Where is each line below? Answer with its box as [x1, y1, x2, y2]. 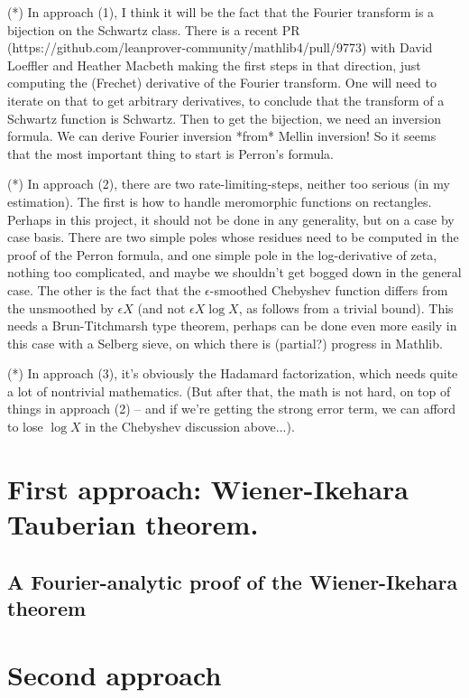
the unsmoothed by [7, 298, 114, 317]
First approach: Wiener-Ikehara [7, 470, 409, 507]
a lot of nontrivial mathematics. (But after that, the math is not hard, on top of [7, 381, 451, 400]
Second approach [7, 656, 222, 693]
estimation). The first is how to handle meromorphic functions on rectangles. [7, 191, 432, 210]
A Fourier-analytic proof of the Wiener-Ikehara [7, 567, 458, 595]
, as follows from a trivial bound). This [238, 298, 454, 317]
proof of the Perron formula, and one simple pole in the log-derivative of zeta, [7, 245, 437, 264]
